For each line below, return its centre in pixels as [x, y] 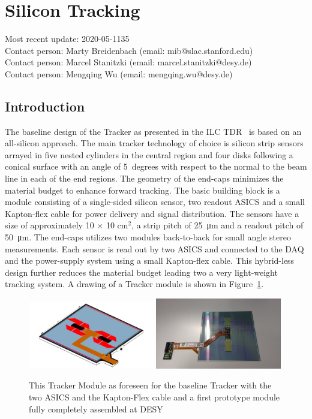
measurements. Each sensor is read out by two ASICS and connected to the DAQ [154, 248]
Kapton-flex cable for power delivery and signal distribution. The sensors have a [152, 213]
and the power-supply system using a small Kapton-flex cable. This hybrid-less [150, 260]
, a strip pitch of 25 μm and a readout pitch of [217, 225]
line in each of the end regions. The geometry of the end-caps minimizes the [144, 178]
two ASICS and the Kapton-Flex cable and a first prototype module [154, 397]
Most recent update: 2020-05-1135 [67, 39]
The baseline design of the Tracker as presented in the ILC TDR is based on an [153, 131]
